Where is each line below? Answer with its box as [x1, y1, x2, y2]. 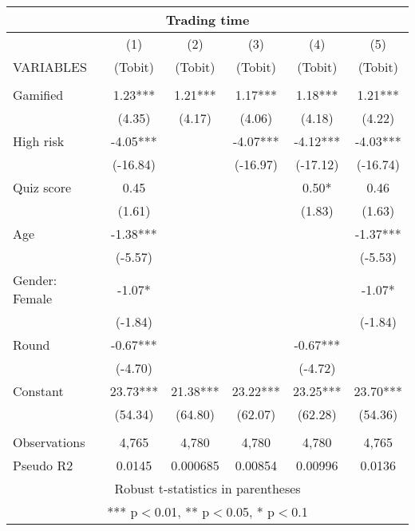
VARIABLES [13, 57, 87, 76]
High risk [13, 132, 65, 150]
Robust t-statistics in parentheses [114, 479, 301, 497]
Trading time [165, 10, 250, 29]
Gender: [13, 271, 57, 289]
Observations [13, 433, 85, 451]
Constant [13, 382, 64, 400]
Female [13, 289, 53, 307]
